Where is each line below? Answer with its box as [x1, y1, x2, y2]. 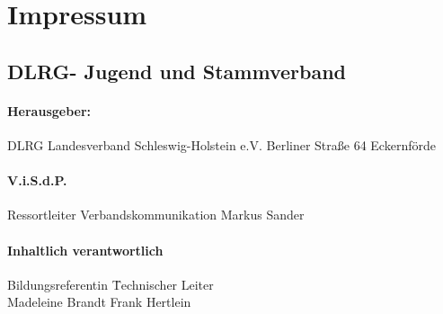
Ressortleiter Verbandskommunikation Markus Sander [7, 205, 305, 224]
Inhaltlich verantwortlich [7, 240, 164, 259]
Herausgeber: [7, 101, 92, 120]
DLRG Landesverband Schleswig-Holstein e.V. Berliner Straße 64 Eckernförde [7, 135, 436, 154]
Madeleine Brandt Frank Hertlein [7, 292, 191, 311]
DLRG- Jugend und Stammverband [7, 57, 346, 85]
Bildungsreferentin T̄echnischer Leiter [7, 274, 214, 293]
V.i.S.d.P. [7, 171, 67, 190]
